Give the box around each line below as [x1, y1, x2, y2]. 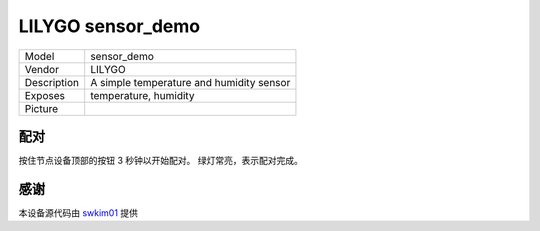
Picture [24, 101, 59, 115]
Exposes [24, 88, 65, 102]
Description [24, 75, 80, 89]
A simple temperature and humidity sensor [90, 75, 291, 89]
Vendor [24, 62, 60, 76]
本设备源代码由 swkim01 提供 [18, 206, 139, 219]
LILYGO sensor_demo [18, 15, 201, 37]
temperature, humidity [90, 88, 195, 102]
